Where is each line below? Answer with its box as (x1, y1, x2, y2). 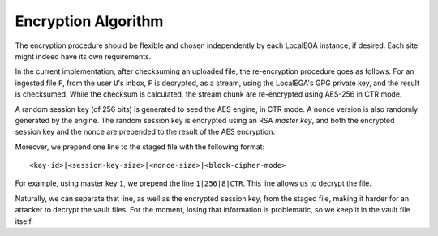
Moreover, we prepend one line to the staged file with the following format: (15, 142, 265, 152)
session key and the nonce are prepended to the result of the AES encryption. (15, 127, 276, 137)
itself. (15, 216, 34, 226)
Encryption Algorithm (15, 12, 164, 30)
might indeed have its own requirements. (15, 51, 152, 61)
